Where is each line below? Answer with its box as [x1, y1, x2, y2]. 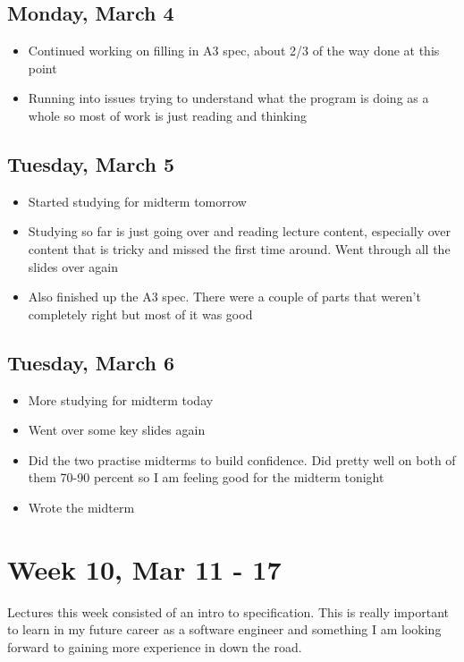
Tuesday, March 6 [7, 348, 174, 376]
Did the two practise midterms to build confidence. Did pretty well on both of [28, 450, 456, 469]
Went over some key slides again [28, 420, 206, 439]
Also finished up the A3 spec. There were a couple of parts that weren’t [28, 287, 421, 306]
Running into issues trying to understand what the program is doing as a [28, 89, 429, 107]
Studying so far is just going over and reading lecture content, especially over [28, 222, 451, 241]
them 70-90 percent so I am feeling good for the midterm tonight [28, 468, 384, 487]
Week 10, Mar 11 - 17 [7, 550, 282, 587]
